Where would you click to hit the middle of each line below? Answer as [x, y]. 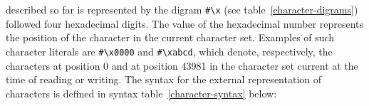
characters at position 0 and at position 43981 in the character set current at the [182, 65]
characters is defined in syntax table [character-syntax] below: [141, 93]
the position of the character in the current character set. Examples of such [170, 37]
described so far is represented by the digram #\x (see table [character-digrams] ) [182, 9]
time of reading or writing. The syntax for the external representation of [164, 79]
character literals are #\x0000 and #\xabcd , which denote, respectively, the [169, 51]
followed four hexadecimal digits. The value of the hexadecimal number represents [185, 23]
